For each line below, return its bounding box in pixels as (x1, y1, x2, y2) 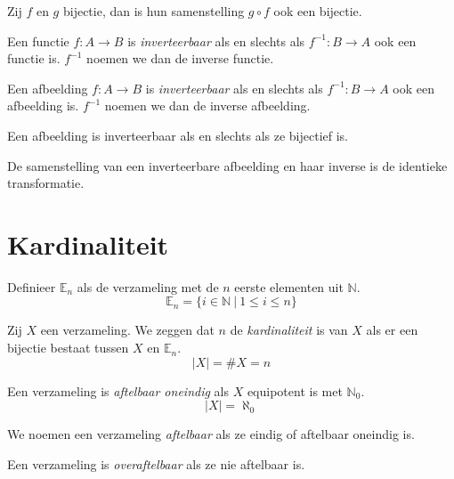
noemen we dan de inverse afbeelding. (104, 96, 311, 115)
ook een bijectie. (273, 2, 362, 20)
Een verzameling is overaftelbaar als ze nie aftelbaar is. (7, 454, 305, 473)
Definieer (7, 277, 56, 296)
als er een (366, 321, 418, 339)
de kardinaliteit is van (230, 321, 348, 339)
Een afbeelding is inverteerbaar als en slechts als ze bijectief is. (7, 126, 349, 144)
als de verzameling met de (77, 277, 219, 296)
